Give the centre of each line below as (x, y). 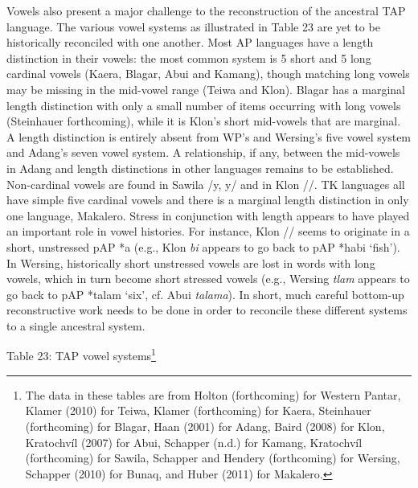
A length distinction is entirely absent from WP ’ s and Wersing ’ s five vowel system (209, 136)
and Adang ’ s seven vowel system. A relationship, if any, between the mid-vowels (203, 152)
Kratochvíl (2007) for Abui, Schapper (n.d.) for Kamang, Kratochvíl (194, 442)
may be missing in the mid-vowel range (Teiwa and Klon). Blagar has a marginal (206, 89)
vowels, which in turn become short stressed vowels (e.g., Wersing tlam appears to (208, 279)
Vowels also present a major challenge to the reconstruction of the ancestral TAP (206, 10)
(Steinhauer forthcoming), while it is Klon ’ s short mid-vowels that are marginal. (204, 121)
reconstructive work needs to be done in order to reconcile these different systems (207, 310)
